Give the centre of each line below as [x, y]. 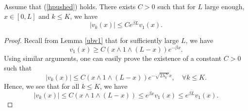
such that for [176, 6]
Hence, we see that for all [42, 86]
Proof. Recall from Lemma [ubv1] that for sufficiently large [91, 40]
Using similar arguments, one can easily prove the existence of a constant [113, 58]
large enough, [224, 6]
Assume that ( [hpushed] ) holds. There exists [70, 6]
